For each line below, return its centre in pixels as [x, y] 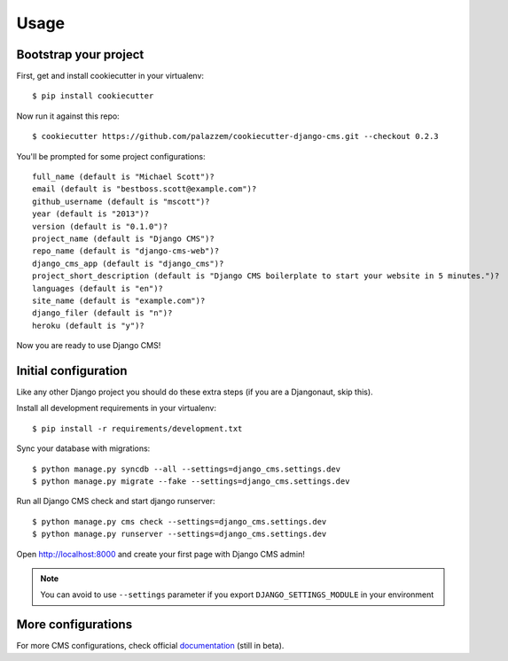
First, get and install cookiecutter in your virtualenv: [110, 76]
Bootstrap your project [80, 54]
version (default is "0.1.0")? [100, 226]
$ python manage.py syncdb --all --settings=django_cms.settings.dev [187, 469]
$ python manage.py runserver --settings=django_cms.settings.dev [180, 534]
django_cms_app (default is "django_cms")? [128, 263]
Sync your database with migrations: [83, 448]
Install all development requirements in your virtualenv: [117, 408]
